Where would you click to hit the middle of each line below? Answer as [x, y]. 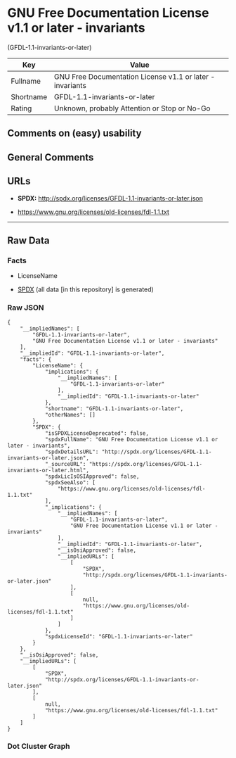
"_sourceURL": [65, 464]
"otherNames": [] [70, 415]
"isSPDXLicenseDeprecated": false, [97, 433]
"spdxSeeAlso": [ [70, 482]
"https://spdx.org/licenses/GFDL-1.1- [145, 464]
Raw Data [29, 240]
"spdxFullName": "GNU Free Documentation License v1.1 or [131, 439]
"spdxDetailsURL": [72, 452]
